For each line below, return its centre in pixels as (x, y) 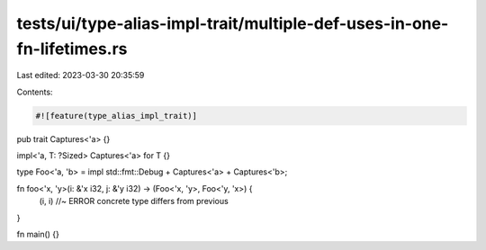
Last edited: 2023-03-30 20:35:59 (81, 76)
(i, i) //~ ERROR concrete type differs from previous (134, 201)
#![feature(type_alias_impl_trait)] (117, 116)
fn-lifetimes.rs (72, 49)
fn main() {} (38, 235)
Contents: (35, 92)
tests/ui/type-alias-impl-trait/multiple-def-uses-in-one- (233, 23)
